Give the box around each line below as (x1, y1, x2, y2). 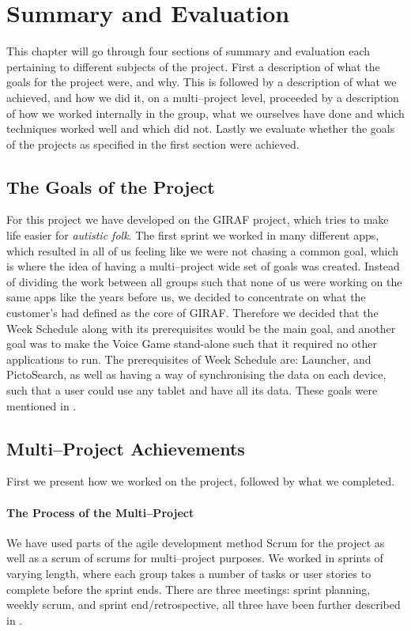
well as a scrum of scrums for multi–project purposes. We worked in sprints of (6, 550, 383, 566)
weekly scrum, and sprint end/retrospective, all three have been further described (6, 596, 401, 613)
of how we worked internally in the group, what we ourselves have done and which (6, 104, 405, 121)
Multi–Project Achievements (6, 436, 245, 460)
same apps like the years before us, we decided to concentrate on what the (6, 289, 366, 305)
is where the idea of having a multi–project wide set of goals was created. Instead (6, 258, 400, 274)
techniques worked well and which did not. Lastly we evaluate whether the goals (6, 120, 395, 137)
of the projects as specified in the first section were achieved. (6, 135, 300, 152)
